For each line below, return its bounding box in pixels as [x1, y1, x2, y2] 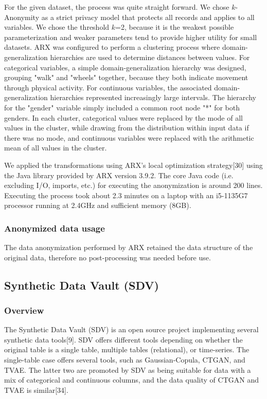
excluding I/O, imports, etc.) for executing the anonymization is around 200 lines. [4, 180, 263, 191]
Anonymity [4, 11, 40, 22]
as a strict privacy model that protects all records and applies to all [41, 11, 255, 22]
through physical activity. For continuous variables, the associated [4, 82, 212, 92]
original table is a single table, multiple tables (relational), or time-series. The [4, 344, 250, 355]
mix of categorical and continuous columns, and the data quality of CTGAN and [4, 374, 259, 385]
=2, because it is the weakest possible [115, 22, 234, 32]
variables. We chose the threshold [4, 22, 110, 32]
